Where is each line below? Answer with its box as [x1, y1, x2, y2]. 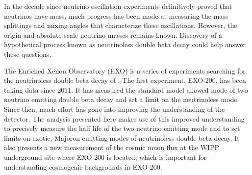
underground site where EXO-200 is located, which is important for [4, 151, 207, 162]
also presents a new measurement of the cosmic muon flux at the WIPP [4, 142, 220, 152]
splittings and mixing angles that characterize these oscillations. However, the [4, 20, 237, 30]
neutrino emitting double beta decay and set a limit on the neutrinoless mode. [4, 94, 239, 104]
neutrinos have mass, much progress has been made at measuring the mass [4, 10, 228, 21]
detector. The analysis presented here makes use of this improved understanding [4, 113, 245, 124]
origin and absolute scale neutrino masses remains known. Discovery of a [4, 29, 222, 40]
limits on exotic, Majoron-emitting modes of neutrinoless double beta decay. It [4, 132, 240, 143]
